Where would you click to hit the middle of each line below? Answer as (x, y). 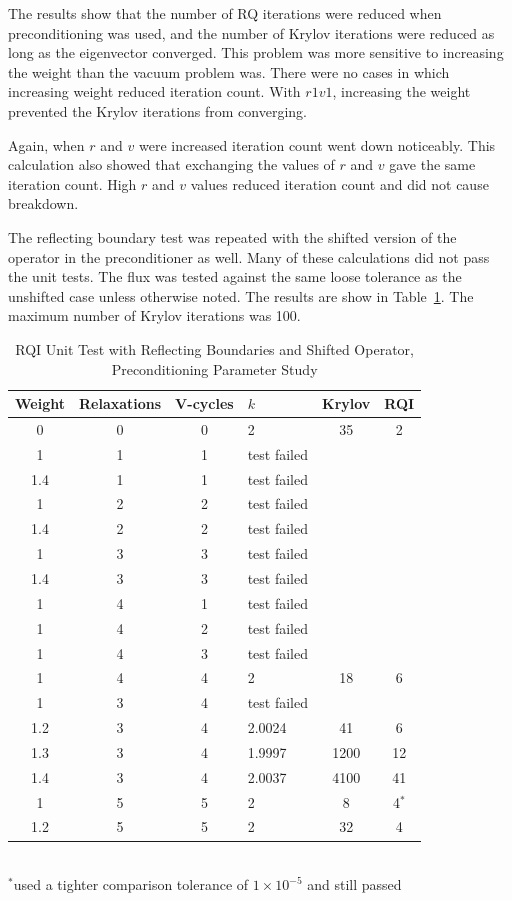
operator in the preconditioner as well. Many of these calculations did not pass (249, 256)
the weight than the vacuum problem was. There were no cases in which (229, 71)
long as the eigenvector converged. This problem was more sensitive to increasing (256, 52)
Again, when (46, 144)
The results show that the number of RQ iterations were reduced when (225, 13)
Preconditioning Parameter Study (214, 368)
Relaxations (120, 403)
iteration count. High (72, 183)
